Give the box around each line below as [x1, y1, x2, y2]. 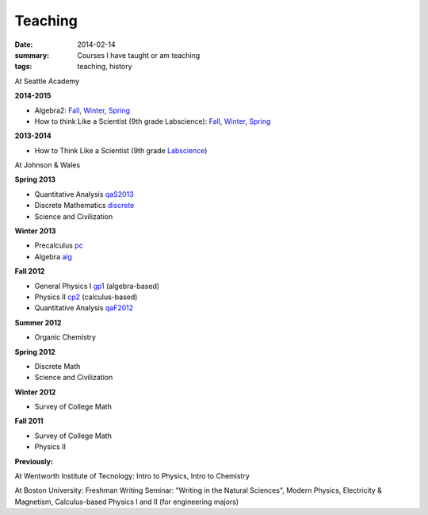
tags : [14, 62, 32, 71]
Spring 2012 [14, 347, 55, 356]
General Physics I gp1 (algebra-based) [34, 281, 160, 290]
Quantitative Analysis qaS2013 [34, 189, 134, 198]
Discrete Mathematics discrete [34, 201, 135, 210]
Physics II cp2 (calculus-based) [34, 292, 138, 302]
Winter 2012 [14, 387, 56, 397]
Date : [14, 40, 33, 49]
